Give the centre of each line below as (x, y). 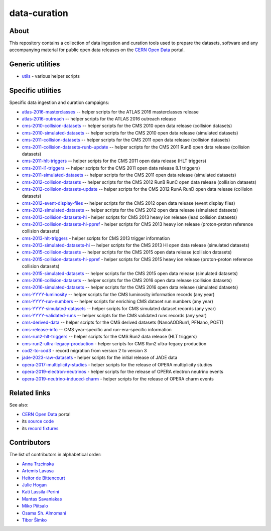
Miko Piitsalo (35, 506)
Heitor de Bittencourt (43, 478)
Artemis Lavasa (38, 471)
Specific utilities (35, 91)
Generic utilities (35, 64)
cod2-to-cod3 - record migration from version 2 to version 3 (84, 350)
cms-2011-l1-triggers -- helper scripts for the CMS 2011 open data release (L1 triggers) (111, 168)
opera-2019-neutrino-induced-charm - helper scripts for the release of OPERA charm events (118, 378)
